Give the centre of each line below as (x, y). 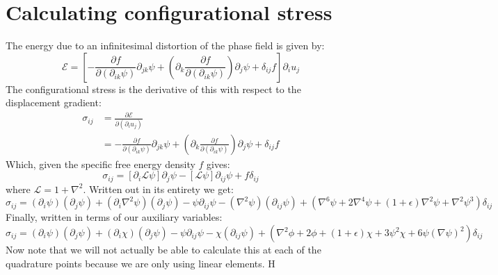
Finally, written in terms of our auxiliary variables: (114, 217)
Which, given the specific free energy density (101, 164)
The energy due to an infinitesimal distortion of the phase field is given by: (165, 45)
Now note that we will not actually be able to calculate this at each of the (163, 250)
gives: (218, 164)
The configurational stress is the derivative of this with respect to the (153, 89)
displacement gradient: (54, 102)
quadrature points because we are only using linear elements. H (140, 263)
